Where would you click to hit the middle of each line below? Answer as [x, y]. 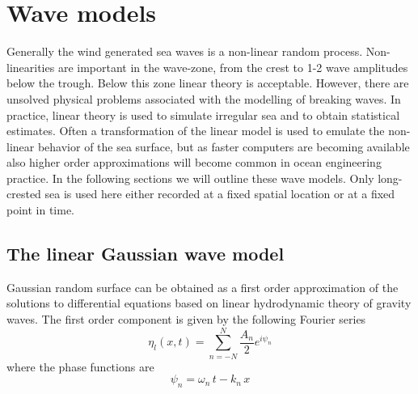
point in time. [41, 210]
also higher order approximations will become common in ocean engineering [194, 162]
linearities [31, 67]
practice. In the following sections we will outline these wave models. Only [190, 178]
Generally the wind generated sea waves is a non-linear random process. [185, 51]
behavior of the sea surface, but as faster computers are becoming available [224, 146]
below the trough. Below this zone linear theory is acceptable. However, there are [208, 83]
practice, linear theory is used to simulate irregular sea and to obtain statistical [203, 114]
